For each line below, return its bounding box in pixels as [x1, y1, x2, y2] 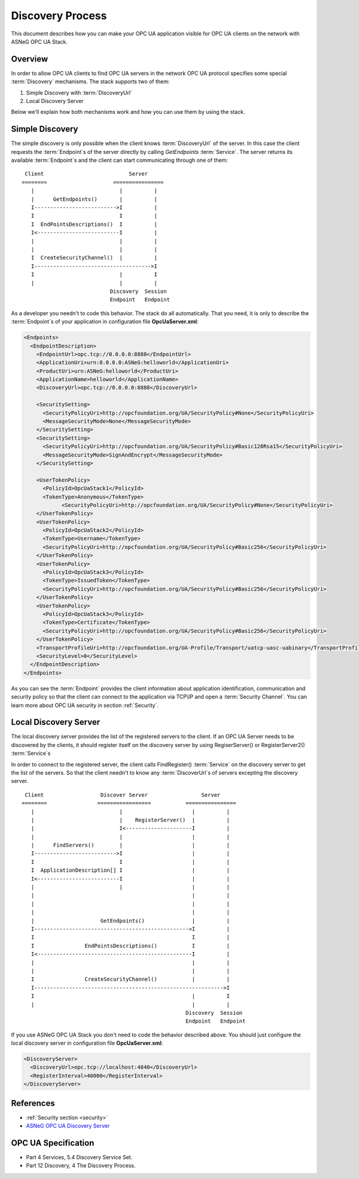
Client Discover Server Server [25, 791, 221, 798]
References [11, 1098, 55, 1108]
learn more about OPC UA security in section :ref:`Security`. [11, 702, 159, 709]
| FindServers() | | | [31, 842, 230, 849]
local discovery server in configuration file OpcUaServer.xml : [11, 1039, 163, 1047]
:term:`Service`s [11, 749, 51, 757]
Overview [11, 54, 48, 64]
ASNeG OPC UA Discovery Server [26, 1122, 110, 1129]
